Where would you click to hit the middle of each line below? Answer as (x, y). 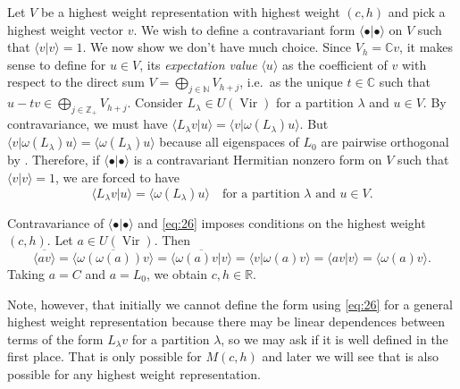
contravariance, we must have (88, 124)
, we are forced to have (117, 177)
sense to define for (57, 64)
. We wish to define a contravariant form (244, 29)
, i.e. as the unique (291, 82)
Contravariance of (56, 222)
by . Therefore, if (54, 160)
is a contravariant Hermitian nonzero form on (258, 160)
